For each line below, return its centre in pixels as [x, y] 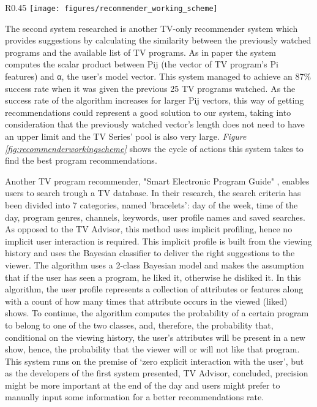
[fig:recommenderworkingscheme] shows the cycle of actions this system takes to [154, 148]
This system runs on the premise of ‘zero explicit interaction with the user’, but [155, 361]
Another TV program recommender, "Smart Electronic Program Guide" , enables [157, 181]
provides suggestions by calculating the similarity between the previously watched [158, 40]
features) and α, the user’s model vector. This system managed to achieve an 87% [158, 76]
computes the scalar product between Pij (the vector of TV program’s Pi [142, 64]
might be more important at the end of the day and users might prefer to [143, 385]
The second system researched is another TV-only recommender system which [151, 28]
